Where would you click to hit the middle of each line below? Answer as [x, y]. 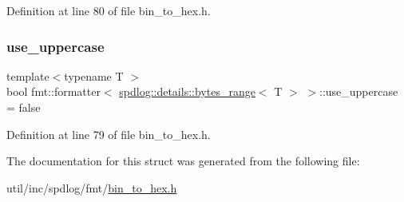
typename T [94, 75]
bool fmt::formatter [53, 91]
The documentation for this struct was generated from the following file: [183, 161]
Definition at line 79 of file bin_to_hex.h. [109, 134]
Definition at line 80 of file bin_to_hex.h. [109, 10]
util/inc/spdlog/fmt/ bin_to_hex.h [92, 187]
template [28, 75]
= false [24, 107]
